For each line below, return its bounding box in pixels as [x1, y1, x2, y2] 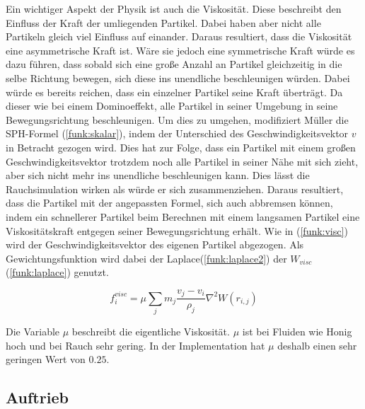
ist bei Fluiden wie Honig [242, 324, 352, 339]
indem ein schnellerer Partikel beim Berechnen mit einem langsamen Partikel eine [6, 209, 360, 224]
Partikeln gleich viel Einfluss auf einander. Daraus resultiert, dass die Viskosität [6, 29, 352, 44]
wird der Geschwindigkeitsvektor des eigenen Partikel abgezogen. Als [6, 237, 304, 252]
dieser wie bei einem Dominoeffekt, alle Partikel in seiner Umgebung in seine [6, 98, 338, 113]
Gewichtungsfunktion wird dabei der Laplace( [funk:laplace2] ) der [6, 250, 287, 265]
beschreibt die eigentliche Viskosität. [71, 324, 230, 339]
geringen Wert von [6, 352, 86, 367]
